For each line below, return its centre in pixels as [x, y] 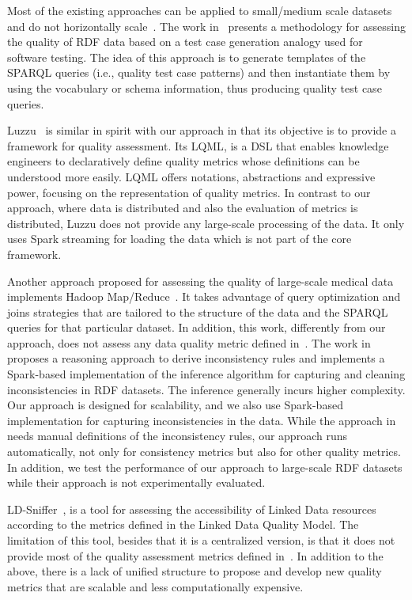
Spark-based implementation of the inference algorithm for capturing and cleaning [206, 374]
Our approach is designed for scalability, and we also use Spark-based [175, 405]
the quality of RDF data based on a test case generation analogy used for [185, 42]
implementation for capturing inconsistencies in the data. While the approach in [202, 420]
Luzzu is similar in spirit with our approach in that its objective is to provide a [202, 130]
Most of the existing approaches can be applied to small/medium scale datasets [200, 10]
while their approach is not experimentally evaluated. [136, 482]
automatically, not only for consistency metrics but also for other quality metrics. [204, 452]
